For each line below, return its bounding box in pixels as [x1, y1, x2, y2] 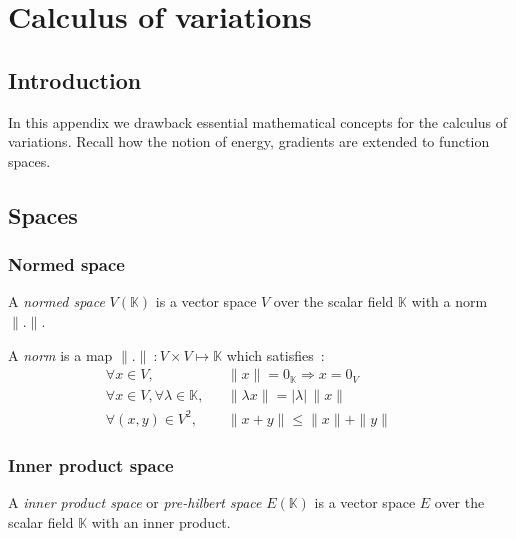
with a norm [411, 291, 488, 312]
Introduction [8, 64, 142, 95]
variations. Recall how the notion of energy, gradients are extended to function [8, 131, 490, 152]
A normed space [8, 291, 105, 312]
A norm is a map [8, 344, 113, 365]
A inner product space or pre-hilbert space [8, 491, 262, 512]
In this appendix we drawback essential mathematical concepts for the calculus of [8, 111, 507, 132]
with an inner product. [91, 511, 231, 532]
